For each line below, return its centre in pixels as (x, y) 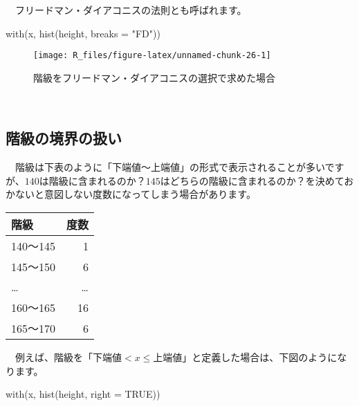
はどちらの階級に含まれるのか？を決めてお (257, 180)
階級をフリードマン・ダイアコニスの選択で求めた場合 (154, 77)
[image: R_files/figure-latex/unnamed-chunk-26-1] (152, 56)
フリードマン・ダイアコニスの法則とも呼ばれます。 (131, 10)
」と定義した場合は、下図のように (260, 357)
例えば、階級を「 (54, 357)
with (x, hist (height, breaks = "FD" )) (83, 33)
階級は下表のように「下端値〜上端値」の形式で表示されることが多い (170, 167)
